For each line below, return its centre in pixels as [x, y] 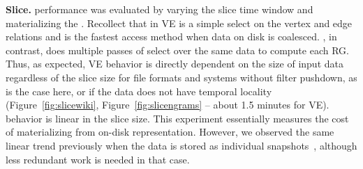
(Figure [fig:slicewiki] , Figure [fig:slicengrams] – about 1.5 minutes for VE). [168, 105]
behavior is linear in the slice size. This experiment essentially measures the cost [177, 118]
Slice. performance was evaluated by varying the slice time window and [160, 9]
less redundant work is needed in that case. [98, 159]
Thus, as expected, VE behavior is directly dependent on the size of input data [175, 64]
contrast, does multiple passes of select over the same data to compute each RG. [177, 50]
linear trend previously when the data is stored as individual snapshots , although [181, 145]
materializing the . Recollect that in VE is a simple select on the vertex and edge [179, 23]
